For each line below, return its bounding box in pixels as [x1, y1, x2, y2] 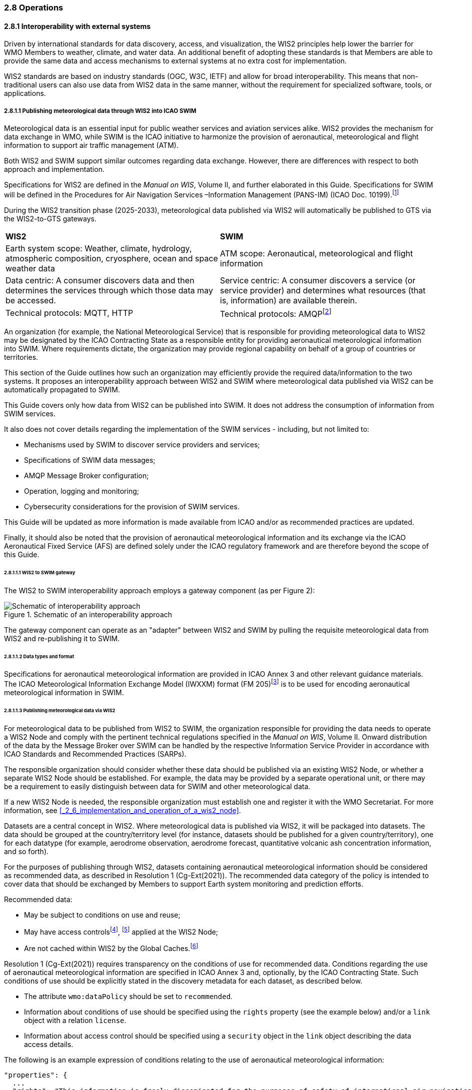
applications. [4, 89, 46, 98]
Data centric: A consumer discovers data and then [5, 275, 194, 285]
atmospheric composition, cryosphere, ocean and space [5, 253, 218, 263]
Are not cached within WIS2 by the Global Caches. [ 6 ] [24, 943, 198, 953]
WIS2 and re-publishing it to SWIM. [4, 634, 120, 643]
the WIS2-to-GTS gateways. [4, 214, 96, 223]
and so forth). [4, 847, 49, 856]
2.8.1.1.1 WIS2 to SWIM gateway [4, 569, 75, 575]
